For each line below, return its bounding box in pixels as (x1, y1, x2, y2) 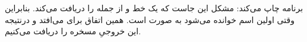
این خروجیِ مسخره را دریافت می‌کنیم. (5, 25, 141, 37)
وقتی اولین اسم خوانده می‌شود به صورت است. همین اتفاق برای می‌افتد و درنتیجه (5, 13, 295, 25)
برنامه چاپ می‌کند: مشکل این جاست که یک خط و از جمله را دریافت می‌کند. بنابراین (5, 2, 303, 14)
